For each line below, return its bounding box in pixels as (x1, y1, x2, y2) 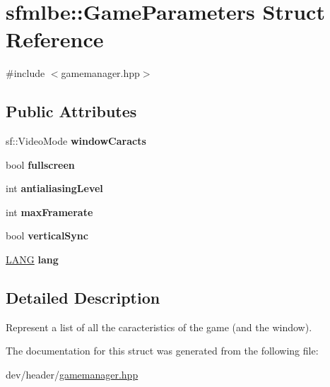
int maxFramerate (6, 204, 93, 219)
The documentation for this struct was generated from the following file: (6, 343, 319, 358)
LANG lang (6, 252, 59, 267)
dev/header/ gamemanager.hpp (6, 367, 139, 382)
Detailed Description (6, 287, 160, 309)
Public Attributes (6, 100, 137, 122)
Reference (6, 25, 104, 54)
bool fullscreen (6, 157, 75, 172)
